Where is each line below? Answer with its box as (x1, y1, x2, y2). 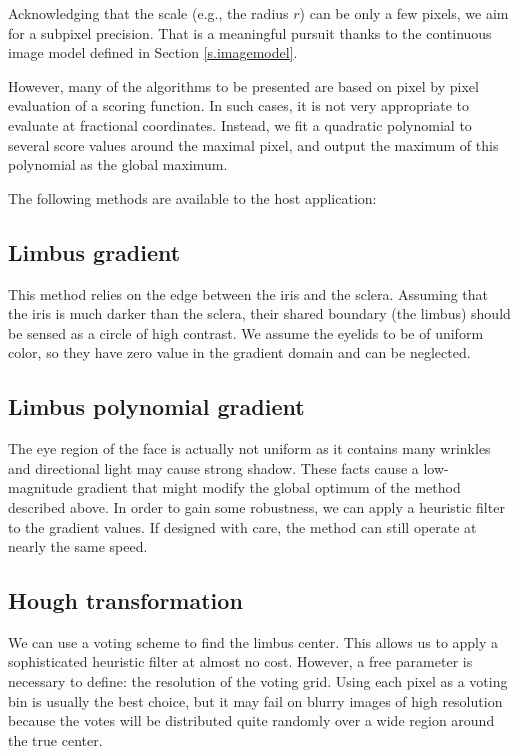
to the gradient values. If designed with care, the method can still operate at (8, 516, 477, 537)
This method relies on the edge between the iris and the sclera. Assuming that (8, 283, 489, 304)
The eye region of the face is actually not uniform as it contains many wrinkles (8, 438, 491, 459)
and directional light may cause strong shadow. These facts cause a (8, 457, 419, 478)
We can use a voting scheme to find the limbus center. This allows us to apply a (8, 631, 499, 652)
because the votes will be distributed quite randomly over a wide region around (8, 710, 495, 731)
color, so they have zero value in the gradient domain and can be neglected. (8, 342, 471, 363)
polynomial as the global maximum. (8, 154, 228, 175)
